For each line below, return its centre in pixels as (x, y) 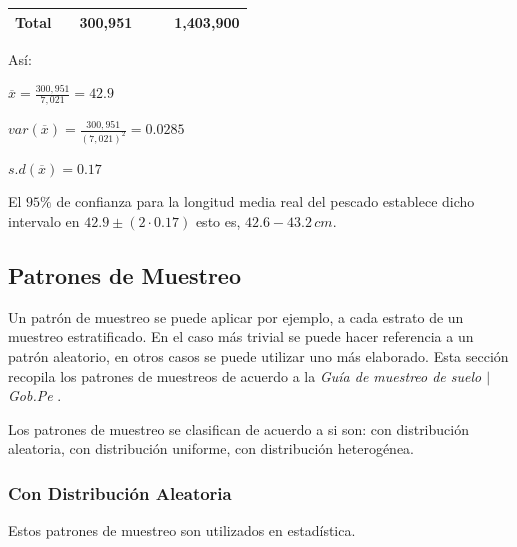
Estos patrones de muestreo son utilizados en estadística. (182, 530)
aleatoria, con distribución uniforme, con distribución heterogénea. (211, 448)
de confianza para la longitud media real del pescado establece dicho (265, 201)
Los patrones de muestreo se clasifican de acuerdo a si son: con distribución (238, 428)
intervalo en (44, 221)
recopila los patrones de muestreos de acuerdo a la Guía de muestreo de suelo (245, 375)
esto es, (218, 221)
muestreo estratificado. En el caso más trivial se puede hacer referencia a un (241, 336)
